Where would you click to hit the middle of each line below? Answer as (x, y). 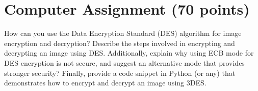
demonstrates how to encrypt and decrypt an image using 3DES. (105, 83)
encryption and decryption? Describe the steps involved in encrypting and (120, 43)
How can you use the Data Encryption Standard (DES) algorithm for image (123, 33)
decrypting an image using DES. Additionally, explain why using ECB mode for (129, 53)
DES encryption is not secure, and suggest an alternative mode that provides (124, 62)
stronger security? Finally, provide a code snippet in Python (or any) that (120, 73)
